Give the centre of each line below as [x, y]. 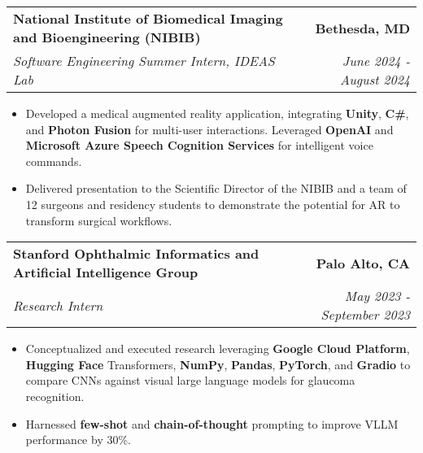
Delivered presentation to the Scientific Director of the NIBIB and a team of [216, 188]
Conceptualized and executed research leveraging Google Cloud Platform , [218, 348]
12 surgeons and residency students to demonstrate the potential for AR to [213, 204]
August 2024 [375, 79]
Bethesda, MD [362, 28]
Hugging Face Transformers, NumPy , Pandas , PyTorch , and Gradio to [218, 364]
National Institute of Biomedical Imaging [148, 18]
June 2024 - [376, 61]
